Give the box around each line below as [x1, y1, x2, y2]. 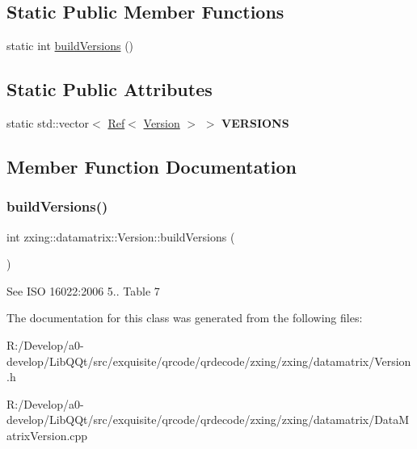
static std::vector [6, 115, 90, 131]
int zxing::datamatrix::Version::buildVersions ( [6, 228, 235, 245]
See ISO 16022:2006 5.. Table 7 [6, 282, 160, 299]
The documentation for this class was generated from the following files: [6, 309, 363, 326]
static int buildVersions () [6, 37, 134, 54]
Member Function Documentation [6, 153, 297, 178]
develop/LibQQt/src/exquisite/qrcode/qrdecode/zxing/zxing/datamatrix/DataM [6, 411, 410, 428]
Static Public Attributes [6, 77, 213, 102]
